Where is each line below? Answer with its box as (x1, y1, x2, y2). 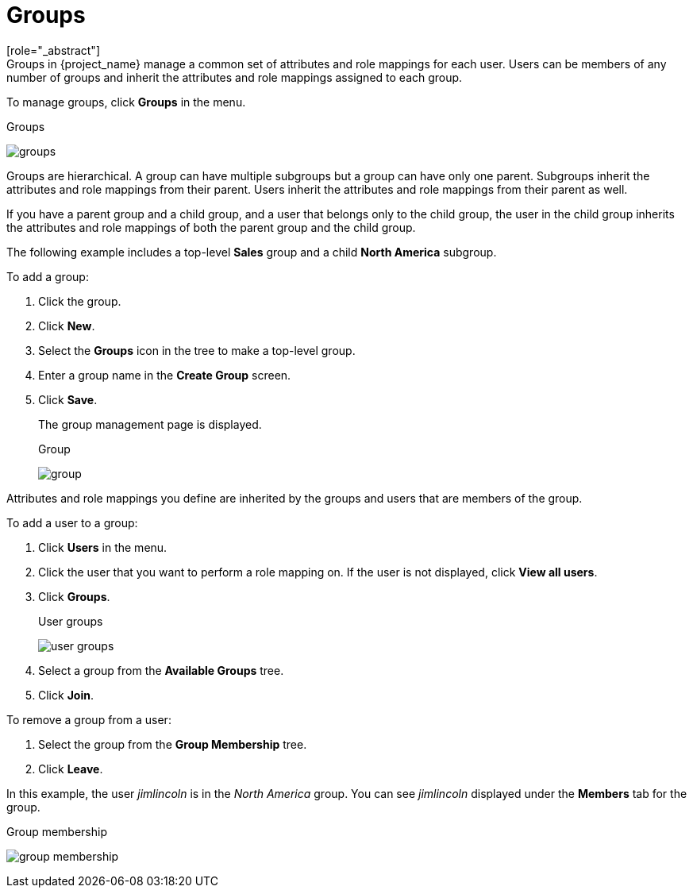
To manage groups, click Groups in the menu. (6, 94, 246, 109)
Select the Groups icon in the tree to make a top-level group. (38, 343, 356, 357)
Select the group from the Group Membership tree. (38, 737, 307, 751)
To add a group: (6, 269, 89, 283)
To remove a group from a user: (6, 712, 171, 726)
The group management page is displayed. (38, 417, 262, 431)
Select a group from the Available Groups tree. (38, 663, 284, 677)
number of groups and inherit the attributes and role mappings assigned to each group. (6, 70, 463, 84)
